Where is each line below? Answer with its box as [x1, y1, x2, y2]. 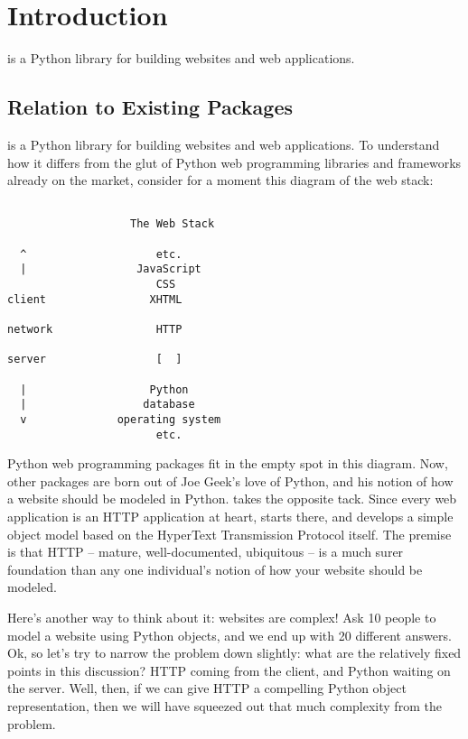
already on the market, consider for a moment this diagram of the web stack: [7, 171, 434, 189]
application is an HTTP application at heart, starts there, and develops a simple [7, 506, 454, 525]
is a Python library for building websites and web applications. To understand [7, 134, 440, 153]
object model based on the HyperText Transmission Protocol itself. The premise [7, 524, 452, 543]
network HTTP [7, 322, 183, 336]
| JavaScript [20, 263, 201, 276]
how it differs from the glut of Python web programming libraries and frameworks [7, 152, 462, 171]
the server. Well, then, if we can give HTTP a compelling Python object [7, 679, 407, 697]
